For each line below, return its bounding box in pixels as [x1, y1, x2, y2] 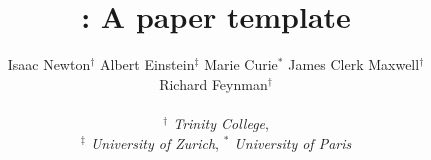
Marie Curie [204, 54, 278, 75]
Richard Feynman [159, 73, 268, 94]
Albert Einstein [100, 54, 195, 75]
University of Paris [234, 132, 352, 153]
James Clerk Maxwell [288, 54, 420, 75]
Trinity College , [173, 112, 269, 133]
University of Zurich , [90, 132, 220, 153]
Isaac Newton [7, 54, 91, 75]
